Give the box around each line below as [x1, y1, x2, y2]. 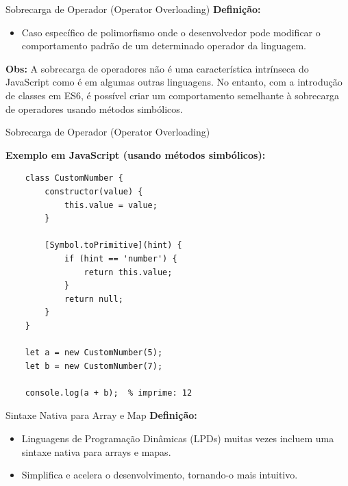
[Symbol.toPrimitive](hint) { [45, 240, 182, 251]
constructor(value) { [45, 186, 143, 196]
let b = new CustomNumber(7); [25, 361, 163, 371]
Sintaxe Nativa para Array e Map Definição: [5, 408, 197, 422]
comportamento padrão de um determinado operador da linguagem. [21, 38, 306, 53]
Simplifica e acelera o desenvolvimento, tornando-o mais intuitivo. [21, 468, 298, 482]
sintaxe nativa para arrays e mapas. [21, 444, 171, 459]
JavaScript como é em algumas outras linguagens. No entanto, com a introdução [5, 75, 343, 89]
